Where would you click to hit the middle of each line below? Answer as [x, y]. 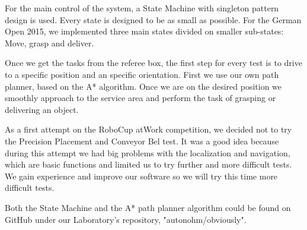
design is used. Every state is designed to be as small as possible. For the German [153, 19]
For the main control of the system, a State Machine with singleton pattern [142, 8]
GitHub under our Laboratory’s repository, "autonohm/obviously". [126, 219]
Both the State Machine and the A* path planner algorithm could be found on [148, 207]
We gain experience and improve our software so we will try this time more [141, 176]
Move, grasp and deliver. [49, 42]
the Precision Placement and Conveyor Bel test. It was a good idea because [142, 141]
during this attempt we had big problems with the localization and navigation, [148, 152]
